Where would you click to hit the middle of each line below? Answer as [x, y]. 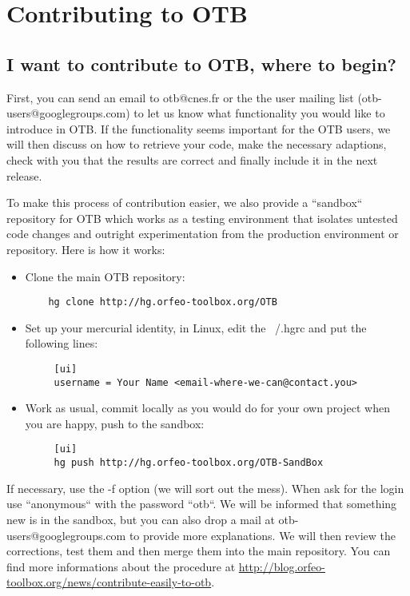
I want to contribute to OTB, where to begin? [201, 64]
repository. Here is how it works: [86, 249]
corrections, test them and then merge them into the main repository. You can [199, 551]
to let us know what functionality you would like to [259, 113]
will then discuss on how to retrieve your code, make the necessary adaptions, [197, 144]
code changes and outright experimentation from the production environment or [203, 234]
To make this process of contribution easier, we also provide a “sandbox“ [185, 203]
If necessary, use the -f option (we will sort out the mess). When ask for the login [205, 488]
